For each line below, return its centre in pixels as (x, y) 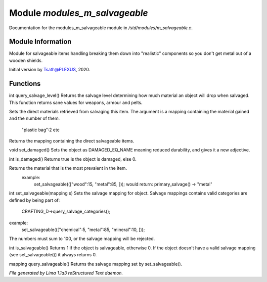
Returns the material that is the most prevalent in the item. (68, 168)
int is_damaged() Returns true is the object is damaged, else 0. (73, 159)
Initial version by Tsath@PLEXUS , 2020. (50, 70)
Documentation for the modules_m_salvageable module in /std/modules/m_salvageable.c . (101, 28)
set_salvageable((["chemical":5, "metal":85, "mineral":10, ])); (83, 230)
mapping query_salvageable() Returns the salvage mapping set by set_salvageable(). (96, 264)
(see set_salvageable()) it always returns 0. (53, 255)
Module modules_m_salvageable (79, 13)
